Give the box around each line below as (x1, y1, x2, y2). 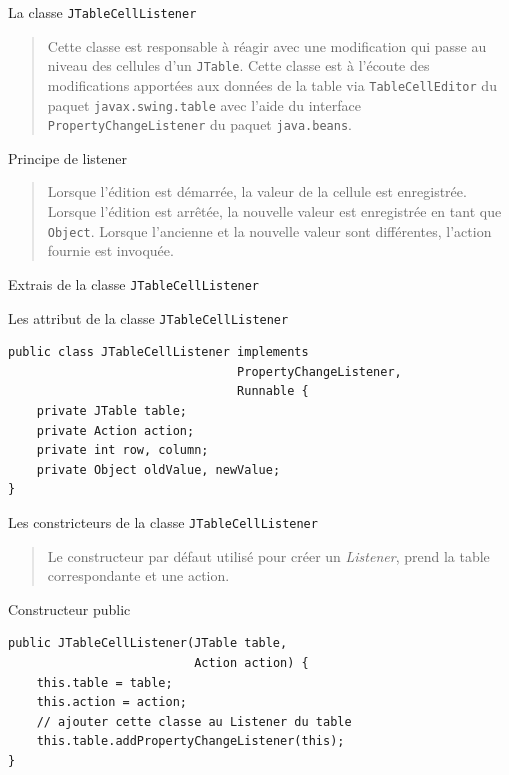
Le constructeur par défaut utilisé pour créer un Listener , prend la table (47, 545, 490, 566)
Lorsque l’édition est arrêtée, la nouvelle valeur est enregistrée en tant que (47, 201, 502, 222)
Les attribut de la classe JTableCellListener (8, 307, 289, 328)
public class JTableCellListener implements (8, 345, 309, 360)
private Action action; (36, 423, 195, 438)
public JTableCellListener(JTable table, (8, 636, 288, 651)
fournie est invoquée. (47, 240, 174, 261)
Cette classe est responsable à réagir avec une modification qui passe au (47, 35, 487, 56)
